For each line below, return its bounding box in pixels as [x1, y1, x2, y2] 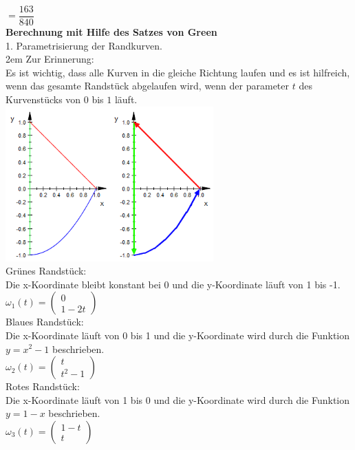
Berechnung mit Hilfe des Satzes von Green [6, 25, 217, 39]
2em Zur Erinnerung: [6, 52, 94, 66]
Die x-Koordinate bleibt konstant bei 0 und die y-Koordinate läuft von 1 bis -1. [6, 277, 341, 291]
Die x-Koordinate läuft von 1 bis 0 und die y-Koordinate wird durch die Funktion [6, 392, 350, 407]
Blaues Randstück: [6, 314, 84, 329]
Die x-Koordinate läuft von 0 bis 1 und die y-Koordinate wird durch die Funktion [6, 328, 350, 342]
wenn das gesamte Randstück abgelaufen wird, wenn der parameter [6, 78, 290, 93]
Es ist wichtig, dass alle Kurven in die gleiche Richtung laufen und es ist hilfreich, [6, 65, 350, 79]
